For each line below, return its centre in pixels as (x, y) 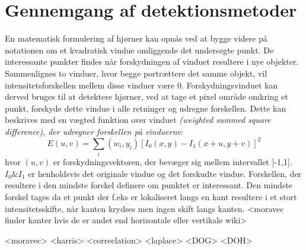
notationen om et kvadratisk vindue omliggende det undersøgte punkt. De (139, 50)
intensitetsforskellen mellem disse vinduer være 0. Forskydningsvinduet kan (141, 85)
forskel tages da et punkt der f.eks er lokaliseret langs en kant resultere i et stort (151, 197)
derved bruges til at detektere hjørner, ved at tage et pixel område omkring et (146, 96)
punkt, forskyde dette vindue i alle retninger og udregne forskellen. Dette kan (146, 108)
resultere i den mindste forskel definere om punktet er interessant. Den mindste (149, 185)
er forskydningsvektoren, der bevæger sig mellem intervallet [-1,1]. (173, 162)
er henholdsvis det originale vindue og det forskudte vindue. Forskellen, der (165, 173)
